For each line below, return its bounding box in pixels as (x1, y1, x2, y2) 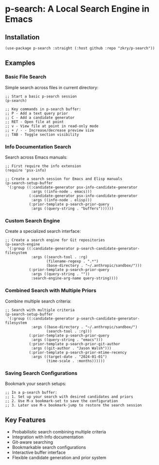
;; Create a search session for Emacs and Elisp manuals (5, 176, 123, 181)
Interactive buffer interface (12, 449, 66, 455)
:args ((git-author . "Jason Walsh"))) (31, 346, 111, 351)
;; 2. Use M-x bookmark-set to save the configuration (5, 399, 118, 403)
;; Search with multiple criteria (5, 307, 75, 312)
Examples (5, 59, 35, 67)
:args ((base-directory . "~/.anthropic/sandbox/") (31, 324, 138, 329)
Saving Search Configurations (5, 369, 78, 376)
